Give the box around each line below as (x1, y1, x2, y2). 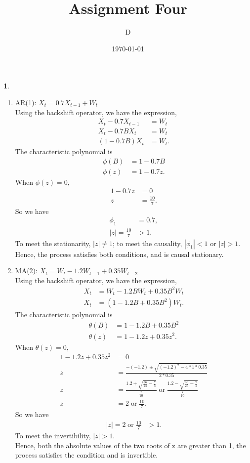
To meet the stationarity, (15, 238, 91, 248)
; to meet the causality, (112, 238, 182, 248)
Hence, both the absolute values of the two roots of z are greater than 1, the (15, 440, 246, 450)
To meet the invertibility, (15, 430, 91, 440)
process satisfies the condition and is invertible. (15, 450, 158, 460)
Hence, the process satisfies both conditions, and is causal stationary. (15, 249, 224, 259)
